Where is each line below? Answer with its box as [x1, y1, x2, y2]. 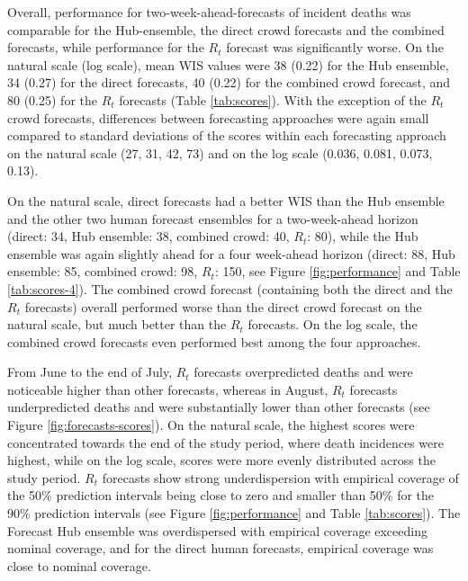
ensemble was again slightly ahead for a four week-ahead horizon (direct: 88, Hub [7, 244, 455, 263]
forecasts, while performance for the [7, 38, 204, 57]
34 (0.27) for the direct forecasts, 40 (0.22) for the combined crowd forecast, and [7, 73, 451, 92]
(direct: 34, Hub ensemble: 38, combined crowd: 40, [7, 227, 290, 246]
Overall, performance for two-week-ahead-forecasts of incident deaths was [7, 3, 411, 21]
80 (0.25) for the [7, 90, 97, 109]
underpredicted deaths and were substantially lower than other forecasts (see [7, 398, 430, 416]
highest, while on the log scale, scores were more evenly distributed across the [7, 451, 436, 469]
